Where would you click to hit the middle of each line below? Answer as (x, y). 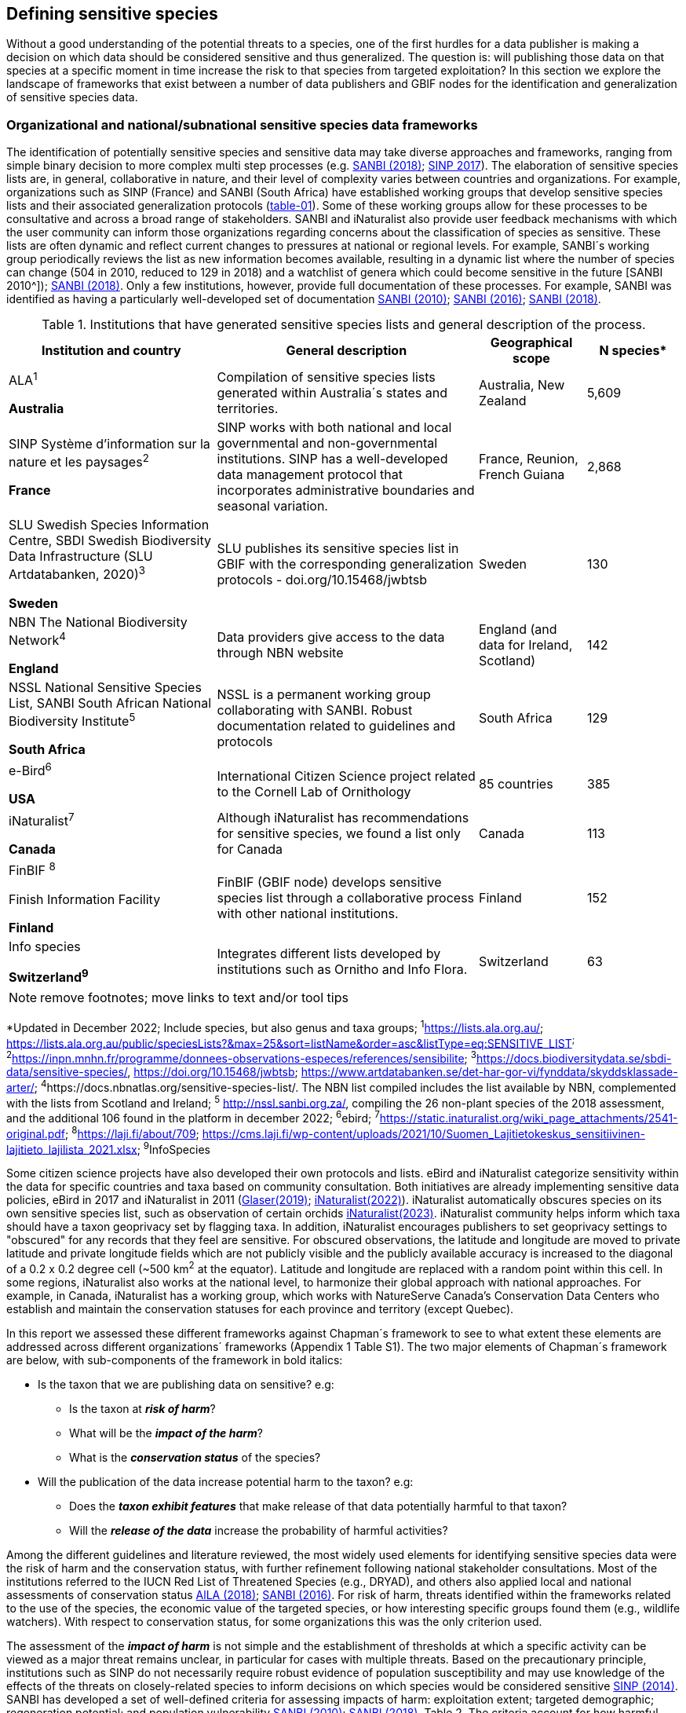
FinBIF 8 (32, 869)
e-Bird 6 (30, 770)
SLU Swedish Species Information (109, 525)
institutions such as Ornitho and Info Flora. (342, 970)
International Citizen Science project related (346, 776)
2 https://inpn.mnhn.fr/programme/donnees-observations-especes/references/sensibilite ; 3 (241, 1058)
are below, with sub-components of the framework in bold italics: (175, 1360)
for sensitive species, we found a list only (339, 834)
